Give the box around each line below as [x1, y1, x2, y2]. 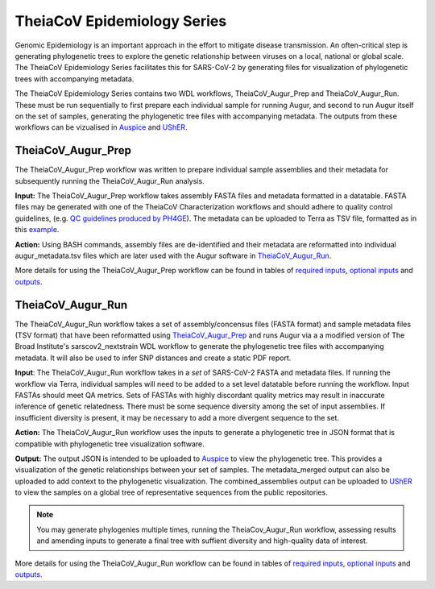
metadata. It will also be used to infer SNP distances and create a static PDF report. [14, 353, 292, 363]
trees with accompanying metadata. [14, 73, 135, 84]
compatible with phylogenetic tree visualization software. [14, 439, 205, 449]
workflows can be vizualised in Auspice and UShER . [14, 122, 188, 132]
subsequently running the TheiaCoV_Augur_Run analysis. [14, 176, 205, 185]
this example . [14, 225, 60, 234]
